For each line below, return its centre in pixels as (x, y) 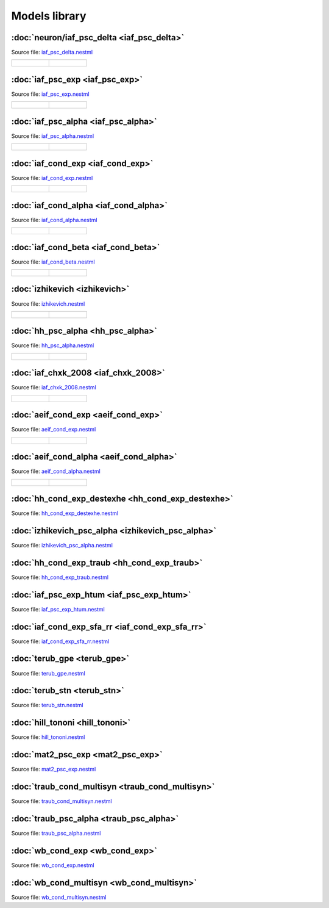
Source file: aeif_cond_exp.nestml (54, 430)
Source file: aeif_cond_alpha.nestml (56, 471)
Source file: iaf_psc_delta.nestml (52, 52)
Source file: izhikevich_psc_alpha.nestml (62, 545)
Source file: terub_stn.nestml (47, 705)
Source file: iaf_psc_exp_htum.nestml (58, 609)
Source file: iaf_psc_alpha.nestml (53, 136)
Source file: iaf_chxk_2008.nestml (54, 387)
